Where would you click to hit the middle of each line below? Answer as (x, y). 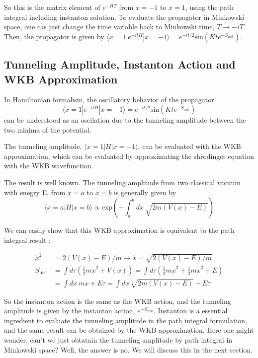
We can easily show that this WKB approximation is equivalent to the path (119, 230)
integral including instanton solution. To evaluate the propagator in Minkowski (124, 17)
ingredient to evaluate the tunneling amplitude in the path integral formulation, (126, 320)
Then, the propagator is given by (54, 36)
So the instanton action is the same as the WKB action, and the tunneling (118, 301)
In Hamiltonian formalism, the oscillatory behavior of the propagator (109, 100)
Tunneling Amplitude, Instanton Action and (120, 64)
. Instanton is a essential (190, 311)
